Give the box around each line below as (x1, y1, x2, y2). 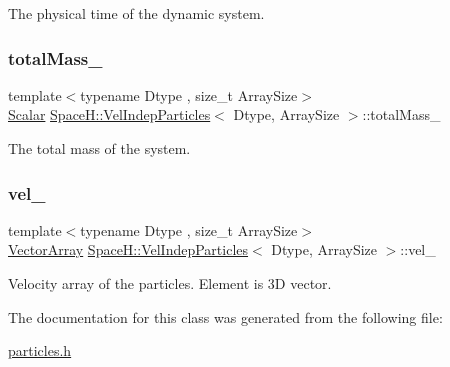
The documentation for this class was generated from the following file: (8, 306, 443, 327)
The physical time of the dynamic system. (8, 3, 265, 23)
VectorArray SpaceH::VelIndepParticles (8, 239, 249, 260)
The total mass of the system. (8, 138, 191, 158)
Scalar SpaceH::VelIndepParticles (8, 104, 211, 125)
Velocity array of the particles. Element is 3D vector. (8, 273, 332, 293)
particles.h (8, 340, 72, 361)
